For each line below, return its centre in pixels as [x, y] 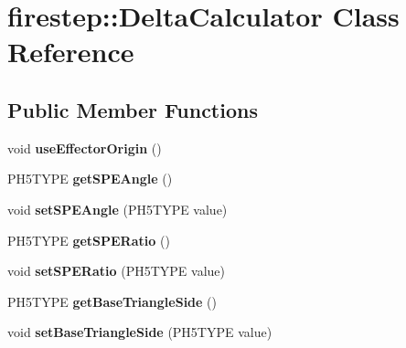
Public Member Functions [133, 109]
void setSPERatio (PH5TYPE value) [116, 271]
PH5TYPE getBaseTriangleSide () [112, 301]
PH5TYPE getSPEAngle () [90, 179]
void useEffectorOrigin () [85, 148]
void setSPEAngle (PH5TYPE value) [118, 209]
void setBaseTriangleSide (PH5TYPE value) [140, 332]
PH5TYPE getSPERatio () [89, 240]
